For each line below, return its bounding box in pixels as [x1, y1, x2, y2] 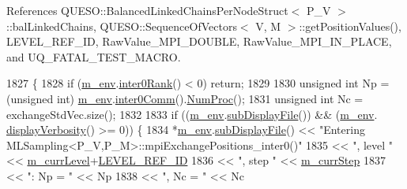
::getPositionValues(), [299, 17, 401, 34]
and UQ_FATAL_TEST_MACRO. [6, 48, 181, 65]
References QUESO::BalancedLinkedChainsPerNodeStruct [6, 2, 288, 18]
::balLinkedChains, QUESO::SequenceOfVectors [6, 17, 237, 34]
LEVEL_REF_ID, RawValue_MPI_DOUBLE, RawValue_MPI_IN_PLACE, [6, 33, 392, 50]
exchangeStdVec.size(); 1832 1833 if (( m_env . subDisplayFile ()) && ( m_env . [6, 106, 378, 122]
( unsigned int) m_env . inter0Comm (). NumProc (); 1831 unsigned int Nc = [6, 90, 364, 106]
